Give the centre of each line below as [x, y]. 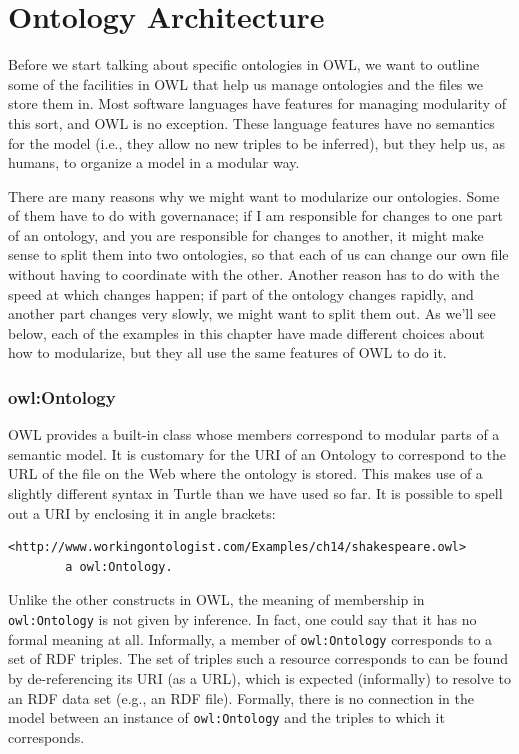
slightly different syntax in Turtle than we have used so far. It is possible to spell [255, 493]
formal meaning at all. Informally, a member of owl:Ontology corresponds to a [250, 638]
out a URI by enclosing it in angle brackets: [142, 512]
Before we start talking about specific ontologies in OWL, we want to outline [244, 64]
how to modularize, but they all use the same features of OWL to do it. [227, 352]
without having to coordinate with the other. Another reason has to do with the [254, 274]
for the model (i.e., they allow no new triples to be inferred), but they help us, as [257, 142]
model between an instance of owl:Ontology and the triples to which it [226, 717]
